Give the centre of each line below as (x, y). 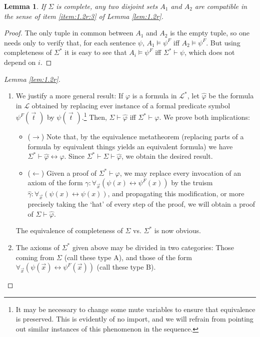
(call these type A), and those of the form (128, 257)
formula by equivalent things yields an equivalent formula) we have (130, 146)
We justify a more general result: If (69, 96)
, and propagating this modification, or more (176, 193)
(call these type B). (126, 267)
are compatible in (221, 6)
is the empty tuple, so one (210, 33)
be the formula (231, 96)
